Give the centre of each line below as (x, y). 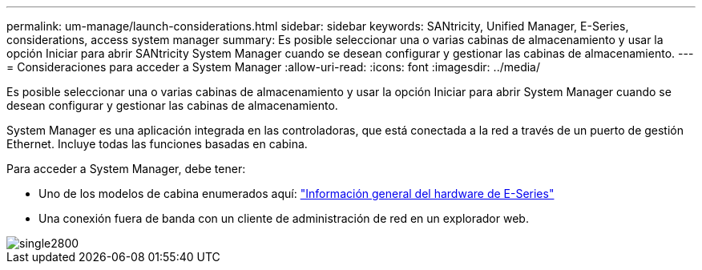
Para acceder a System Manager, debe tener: (126, 169)
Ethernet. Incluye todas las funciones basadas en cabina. (157, 144)
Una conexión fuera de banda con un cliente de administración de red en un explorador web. (284, 218)
